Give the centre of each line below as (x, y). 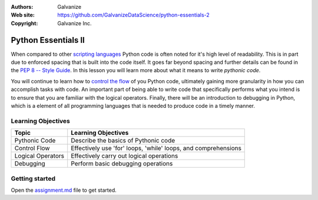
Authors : (22, 7)
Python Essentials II (48, 40)
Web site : (23, 15)
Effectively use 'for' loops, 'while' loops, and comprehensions (156, 148)
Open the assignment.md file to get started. (64, 190)
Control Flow (32, 148)
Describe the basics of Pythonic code (123, 141)
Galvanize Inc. (74, 23)
